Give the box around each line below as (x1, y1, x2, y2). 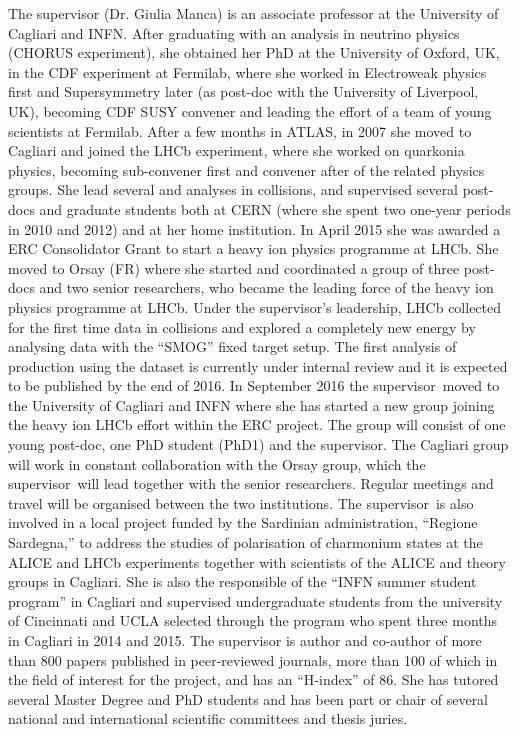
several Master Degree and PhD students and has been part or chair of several (8, 688, 489, 709)
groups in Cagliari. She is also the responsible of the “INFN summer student (8, 571, 477, 592)
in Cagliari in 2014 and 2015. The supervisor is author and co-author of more (8, 630, 482, 650)
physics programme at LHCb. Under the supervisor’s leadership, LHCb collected (8, 296, 502, 317)
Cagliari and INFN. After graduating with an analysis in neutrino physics (8, 22, 460, 43)
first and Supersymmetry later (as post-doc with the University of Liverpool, (8, 81, 479, 102)
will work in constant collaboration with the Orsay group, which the (8, 453, 426, 474)
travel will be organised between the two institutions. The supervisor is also (8, 492, 474, 513)
